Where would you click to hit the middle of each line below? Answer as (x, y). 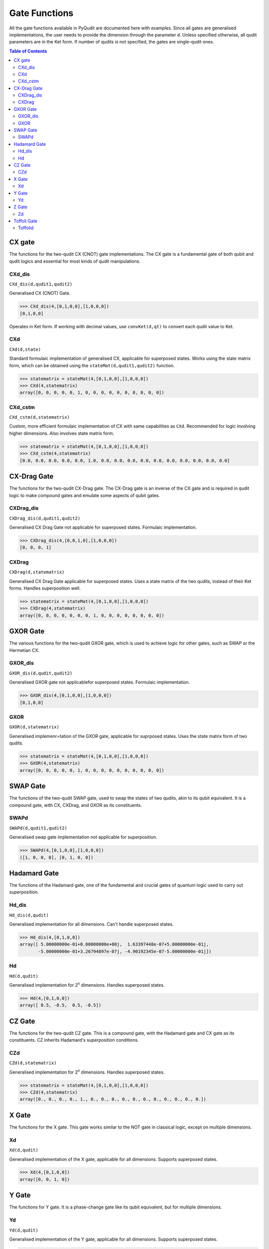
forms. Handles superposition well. (45, 588)
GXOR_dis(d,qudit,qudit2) (41, 673)
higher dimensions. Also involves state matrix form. (62, 433)
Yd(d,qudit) (24, 1230)
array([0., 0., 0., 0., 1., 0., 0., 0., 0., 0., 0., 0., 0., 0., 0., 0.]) (113, 1099)
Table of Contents (28, 51)
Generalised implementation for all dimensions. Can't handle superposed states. (91, 924)
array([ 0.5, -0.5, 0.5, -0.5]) (61, 1005)
